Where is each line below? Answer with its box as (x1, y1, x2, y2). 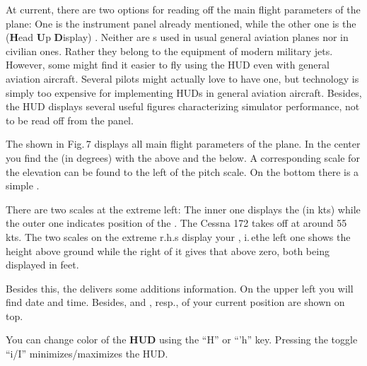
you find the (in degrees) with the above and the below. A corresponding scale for (6, 150, 360, 165)
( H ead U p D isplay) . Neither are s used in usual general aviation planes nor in (6, 30, 349, 45)
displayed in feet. (6, 257, 79, 272)
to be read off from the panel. (6, 112, 134, 127)
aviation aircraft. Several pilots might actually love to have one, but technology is (6, 71, 359, 85)
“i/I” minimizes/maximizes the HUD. (6, 346, 168, 361)
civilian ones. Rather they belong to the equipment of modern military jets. (6, 43, 333, 58)
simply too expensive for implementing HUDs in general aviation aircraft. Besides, (6, 85, 362, 100)
